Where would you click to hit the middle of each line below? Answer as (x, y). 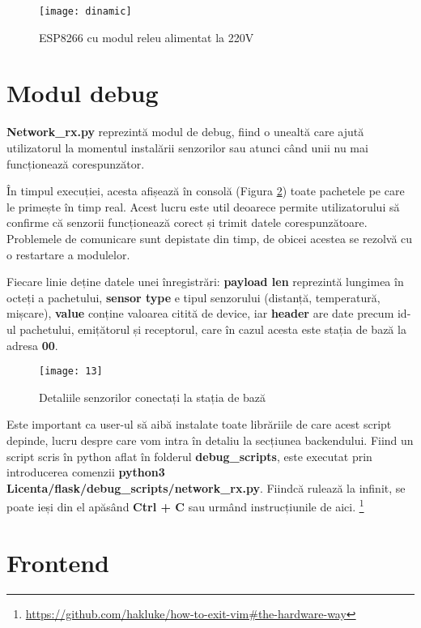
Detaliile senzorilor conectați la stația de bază (153, 397)
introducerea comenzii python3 (86, 472)
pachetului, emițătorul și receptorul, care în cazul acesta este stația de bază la (213, 329)
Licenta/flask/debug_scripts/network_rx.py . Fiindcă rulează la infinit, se (206, 487)
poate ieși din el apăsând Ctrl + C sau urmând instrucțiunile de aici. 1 (185, 505)
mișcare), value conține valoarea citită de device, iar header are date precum (200, 313)
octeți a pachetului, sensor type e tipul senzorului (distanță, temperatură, (193, 297)
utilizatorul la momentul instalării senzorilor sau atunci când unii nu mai (187, 147)
